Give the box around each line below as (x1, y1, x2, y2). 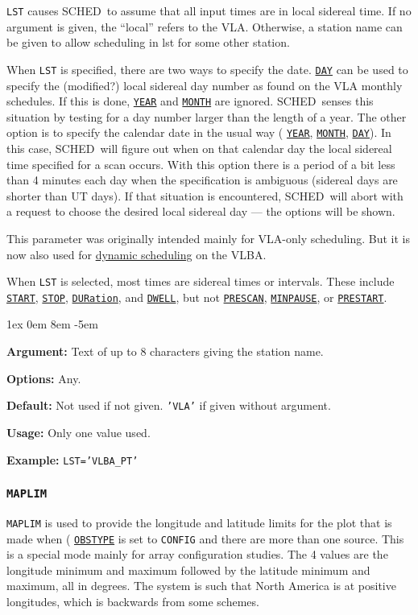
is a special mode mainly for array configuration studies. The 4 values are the (6, 546, 388, 563)
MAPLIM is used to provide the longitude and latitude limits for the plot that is (6, 514, 392, 530)
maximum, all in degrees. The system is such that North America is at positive (6, 577, 396, 594)
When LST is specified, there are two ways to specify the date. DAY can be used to (6, 60, 408, 77)
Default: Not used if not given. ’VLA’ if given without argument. (6, 397, 331, 414)
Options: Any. (6, 369, 81, 386)
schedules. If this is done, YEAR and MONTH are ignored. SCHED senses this (6, 93, 374, 109)
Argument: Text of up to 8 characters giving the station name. (6, 343, 324, 360)
